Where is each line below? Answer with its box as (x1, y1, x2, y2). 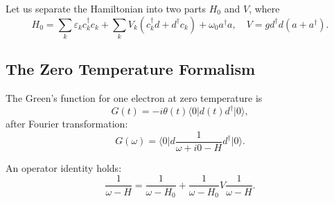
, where (249, 1, 280, 15)
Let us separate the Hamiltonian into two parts (6, 1, 206, 15)
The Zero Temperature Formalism (6, 58, 256, 80)
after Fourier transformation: (6, 116, 128, 131)
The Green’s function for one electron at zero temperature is (6, 91, 263, 105)
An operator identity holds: (6, 160, 122, 175)
